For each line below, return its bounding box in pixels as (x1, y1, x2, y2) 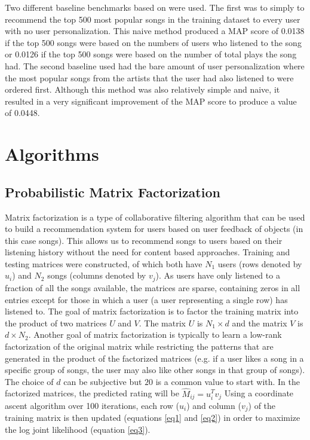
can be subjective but (63, 375, 142, 387)
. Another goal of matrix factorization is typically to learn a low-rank (28, 328, 282, 341)
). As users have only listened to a (155, 269, 280, 282)
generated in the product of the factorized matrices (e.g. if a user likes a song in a (5, 352, 304, 364)
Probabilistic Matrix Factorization (5, 182, 220, 201)
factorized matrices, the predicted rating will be (5, 387, 179, 399)
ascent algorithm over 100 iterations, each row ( (5, 399, 179, 411)
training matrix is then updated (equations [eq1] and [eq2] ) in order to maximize (5, 411, 300, 424)
